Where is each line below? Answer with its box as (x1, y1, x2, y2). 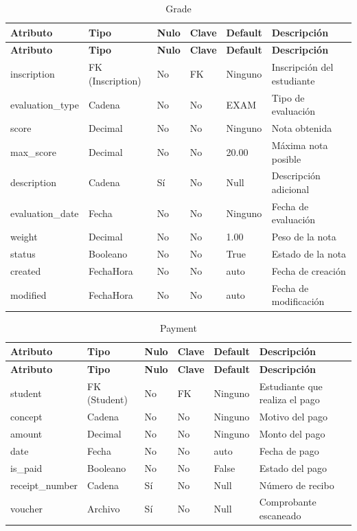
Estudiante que (259, 379, 323, 393)
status (10, 247, 36, 261)
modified (10, 287, 47, 302)
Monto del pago (259, 427, 325, 441)
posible (271, 151, 301, 166)
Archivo (87, 501, 120, 516)
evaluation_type (10, 97, 79, 111)
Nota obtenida (271, 121, 332, 135)
